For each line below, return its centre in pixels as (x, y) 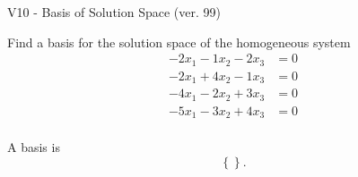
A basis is (34, 147)
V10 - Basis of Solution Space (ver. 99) (114, 12)
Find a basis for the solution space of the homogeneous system (179, 42)
